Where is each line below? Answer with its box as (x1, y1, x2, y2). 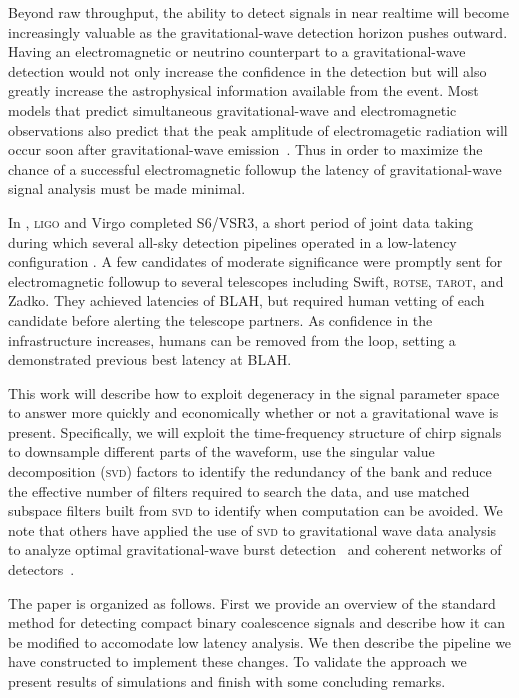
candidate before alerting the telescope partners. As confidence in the (8, 309, 433, 330)
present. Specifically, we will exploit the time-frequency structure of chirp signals (8, 421, 502, 442)
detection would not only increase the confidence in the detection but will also (8, 60, 487, 81)
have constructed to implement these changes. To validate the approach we (8, 651, 467, 672)
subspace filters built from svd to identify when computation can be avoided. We (8, 500, 503, 521)
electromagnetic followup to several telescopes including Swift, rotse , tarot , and (8, 270, 504, 291)
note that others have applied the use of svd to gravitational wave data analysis (8, 519, 497, 540)
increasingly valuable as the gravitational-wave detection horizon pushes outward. (8, 21, 508, 42)
